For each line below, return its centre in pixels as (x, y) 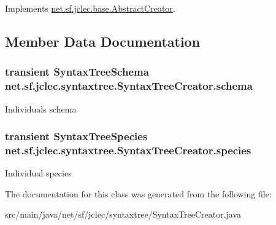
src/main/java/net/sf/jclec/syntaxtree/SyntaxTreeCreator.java (123, 214)
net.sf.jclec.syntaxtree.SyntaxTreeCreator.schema (129, 86)
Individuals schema (41, 109)
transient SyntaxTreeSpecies (76, 136)
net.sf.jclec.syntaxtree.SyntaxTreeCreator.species (128, 150)
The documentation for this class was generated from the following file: (138, 193)
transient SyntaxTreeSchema (77, 72)
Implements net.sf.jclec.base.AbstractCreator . (90, 8)
